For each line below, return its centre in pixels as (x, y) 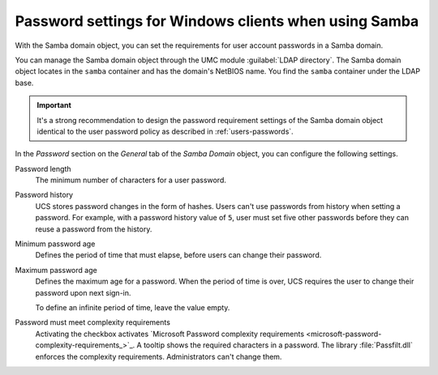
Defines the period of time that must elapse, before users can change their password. (178, 255)
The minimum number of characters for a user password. (131, 180)
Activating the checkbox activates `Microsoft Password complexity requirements (170, 334)
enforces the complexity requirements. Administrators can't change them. (159, 356)
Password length (43, 168)
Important (54, 105)
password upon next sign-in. (83, 292)
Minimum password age (55, 244)
